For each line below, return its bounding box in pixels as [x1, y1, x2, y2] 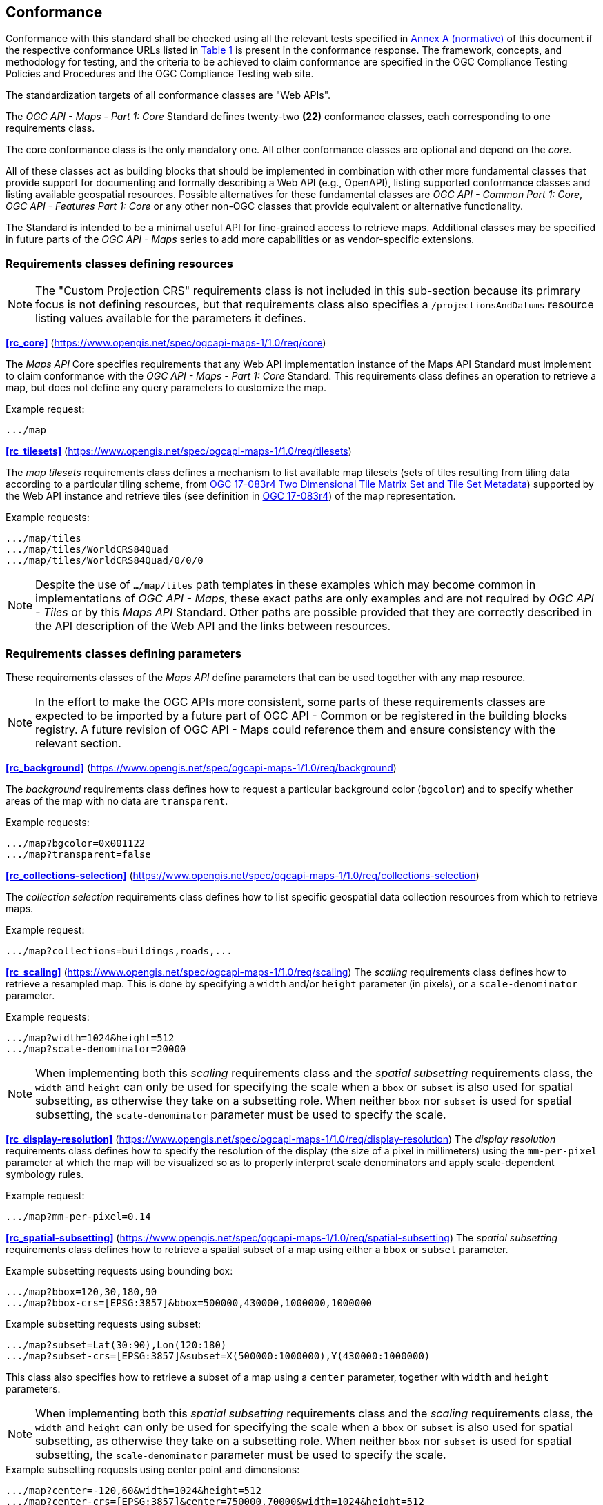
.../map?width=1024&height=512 [6, 1032, 175, 1043]
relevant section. [35, 736, 121, 750]
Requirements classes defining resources [6, 256, 233, 270]
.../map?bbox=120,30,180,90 [6, 1286, 157, 1297]
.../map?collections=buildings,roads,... [6, 945, 233, 956]
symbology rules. [6, 1168, 84, 1180]
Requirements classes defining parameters [6, 646, 241, 660]
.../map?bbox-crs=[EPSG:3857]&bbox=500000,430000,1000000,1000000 [6, 1297, 373, 1308]
